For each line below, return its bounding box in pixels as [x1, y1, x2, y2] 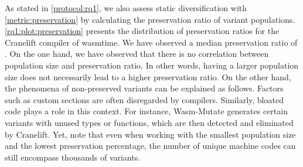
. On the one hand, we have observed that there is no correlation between [5, 47, 269, 60]
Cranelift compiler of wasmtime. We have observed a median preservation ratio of [5, 36, 298, 48]
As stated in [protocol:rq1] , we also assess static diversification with [5, 2, 247, 13]
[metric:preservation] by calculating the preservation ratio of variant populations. [5, 13, 295, 25]
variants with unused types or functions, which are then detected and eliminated [5, 116, 294, 128]
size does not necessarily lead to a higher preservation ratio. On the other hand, [5, 70, 291, 83]
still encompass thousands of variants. [5, 151, 141, 163]
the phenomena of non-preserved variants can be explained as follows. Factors [5, 82, 284, 94]
